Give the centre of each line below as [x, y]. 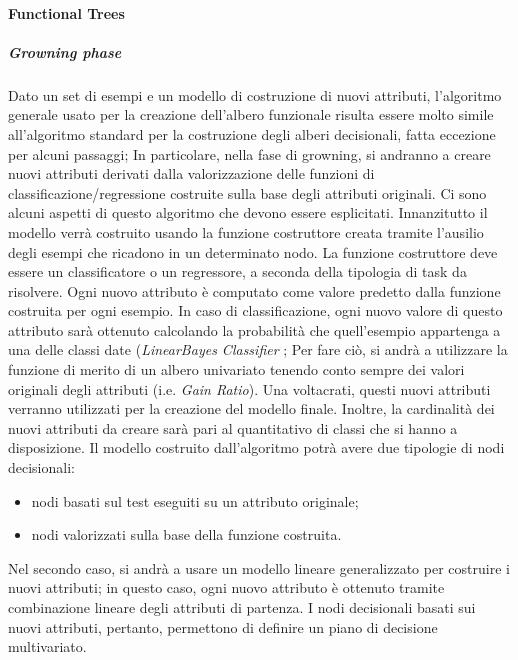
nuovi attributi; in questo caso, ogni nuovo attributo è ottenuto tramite [226, 587]
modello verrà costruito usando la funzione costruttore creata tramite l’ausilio [246, 231]
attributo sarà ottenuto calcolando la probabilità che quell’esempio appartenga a [254, 329]
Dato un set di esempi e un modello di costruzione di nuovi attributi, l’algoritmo [255, 94]
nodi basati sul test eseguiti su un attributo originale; [195, 500]
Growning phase [65, 51]
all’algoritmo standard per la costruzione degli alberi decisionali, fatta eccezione [252, 133]
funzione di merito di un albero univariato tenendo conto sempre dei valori [236, 369]
